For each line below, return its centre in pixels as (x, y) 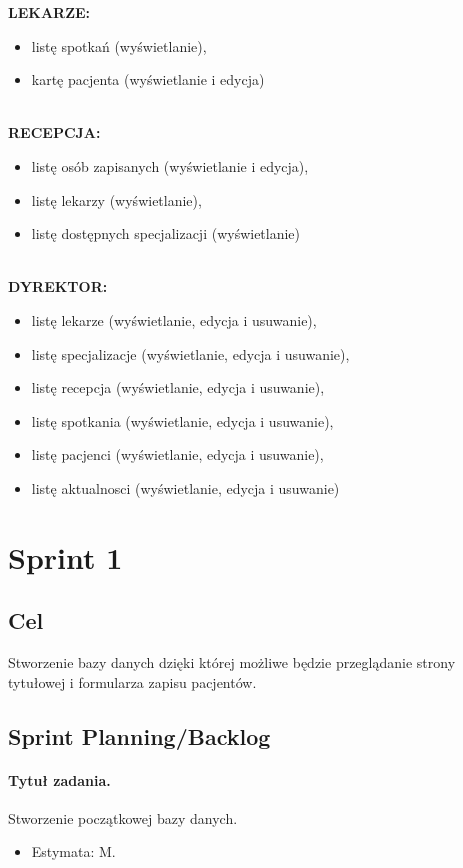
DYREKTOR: (58, 286)
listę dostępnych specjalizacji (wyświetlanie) (166, 233)
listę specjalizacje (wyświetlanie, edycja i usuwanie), (190, 353)
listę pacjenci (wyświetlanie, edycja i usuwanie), (177, 454)
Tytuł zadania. (59, 779)
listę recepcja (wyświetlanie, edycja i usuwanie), (178, 387)
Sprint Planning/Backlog (139, 735)
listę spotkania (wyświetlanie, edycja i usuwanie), (182, 420)
